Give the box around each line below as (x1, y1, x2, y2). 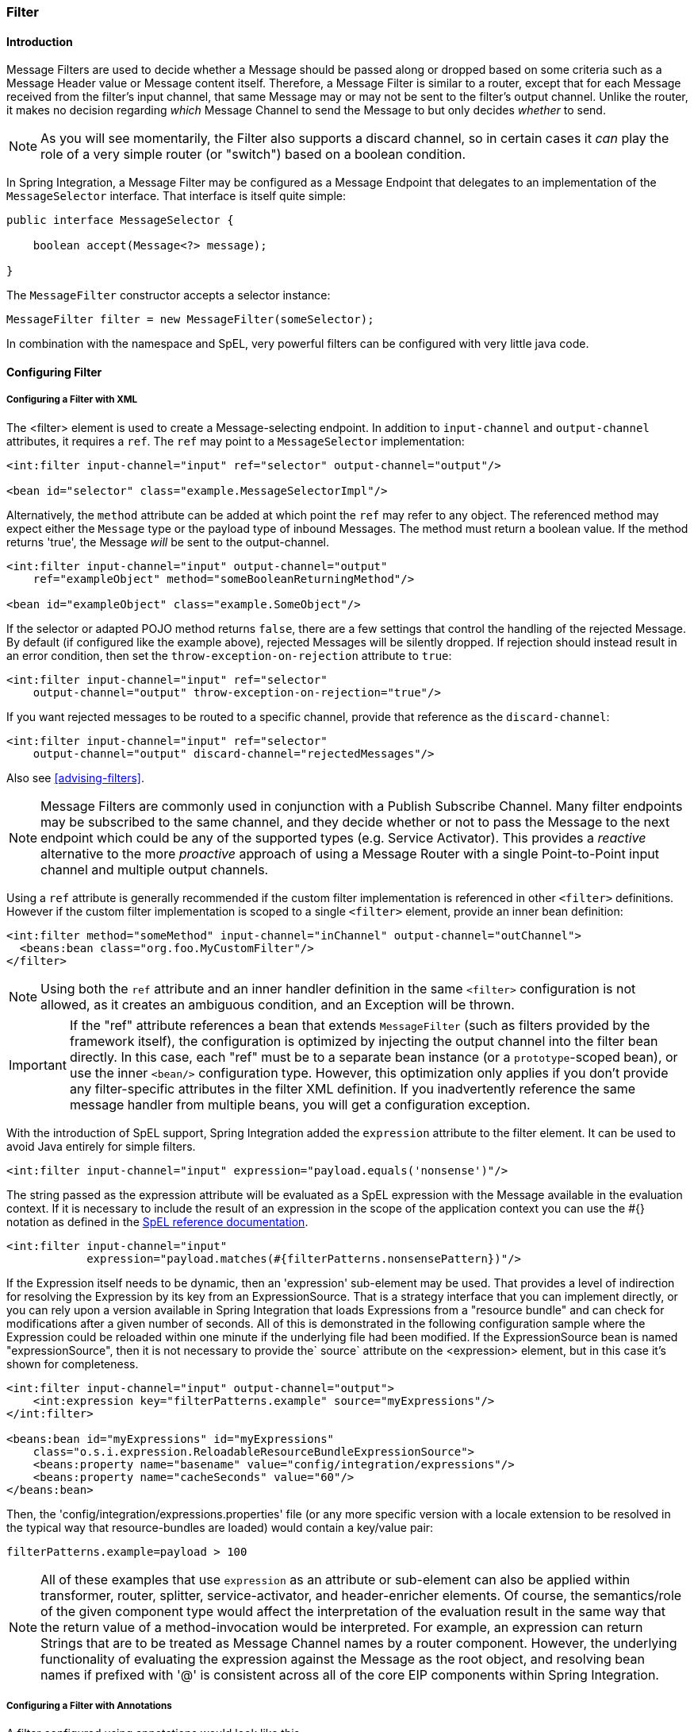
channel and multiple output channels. (40, 861, 269, 878)
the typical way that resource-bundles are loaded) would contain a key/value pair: (6, 1520, 434, 1534)
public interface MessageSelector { (6, 214, 234, 227)
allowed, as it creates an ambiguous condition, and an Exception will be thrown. (40, 996, 515, 1013)
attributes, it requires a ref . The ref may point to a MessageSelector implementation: (6, 434, 465, 448)
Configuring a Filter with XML (6, 394, 138, 406)
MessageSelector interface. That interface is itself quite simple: (6, 189, 347, 203)
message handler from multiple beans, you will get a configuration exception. (69, 1096, 531, 1113)
